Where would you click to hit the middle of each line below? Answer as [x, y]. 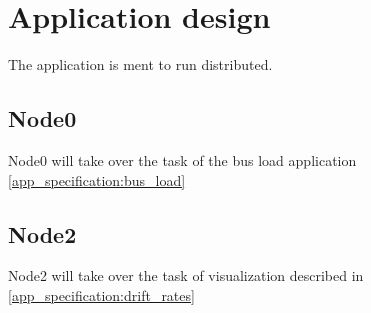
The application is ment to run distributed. [140, 64]
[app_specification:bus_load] [97, 179]
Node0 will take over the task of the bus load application [182, 159]
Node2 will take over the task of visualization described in [186, 275]
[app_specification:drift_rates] [101, 294]
